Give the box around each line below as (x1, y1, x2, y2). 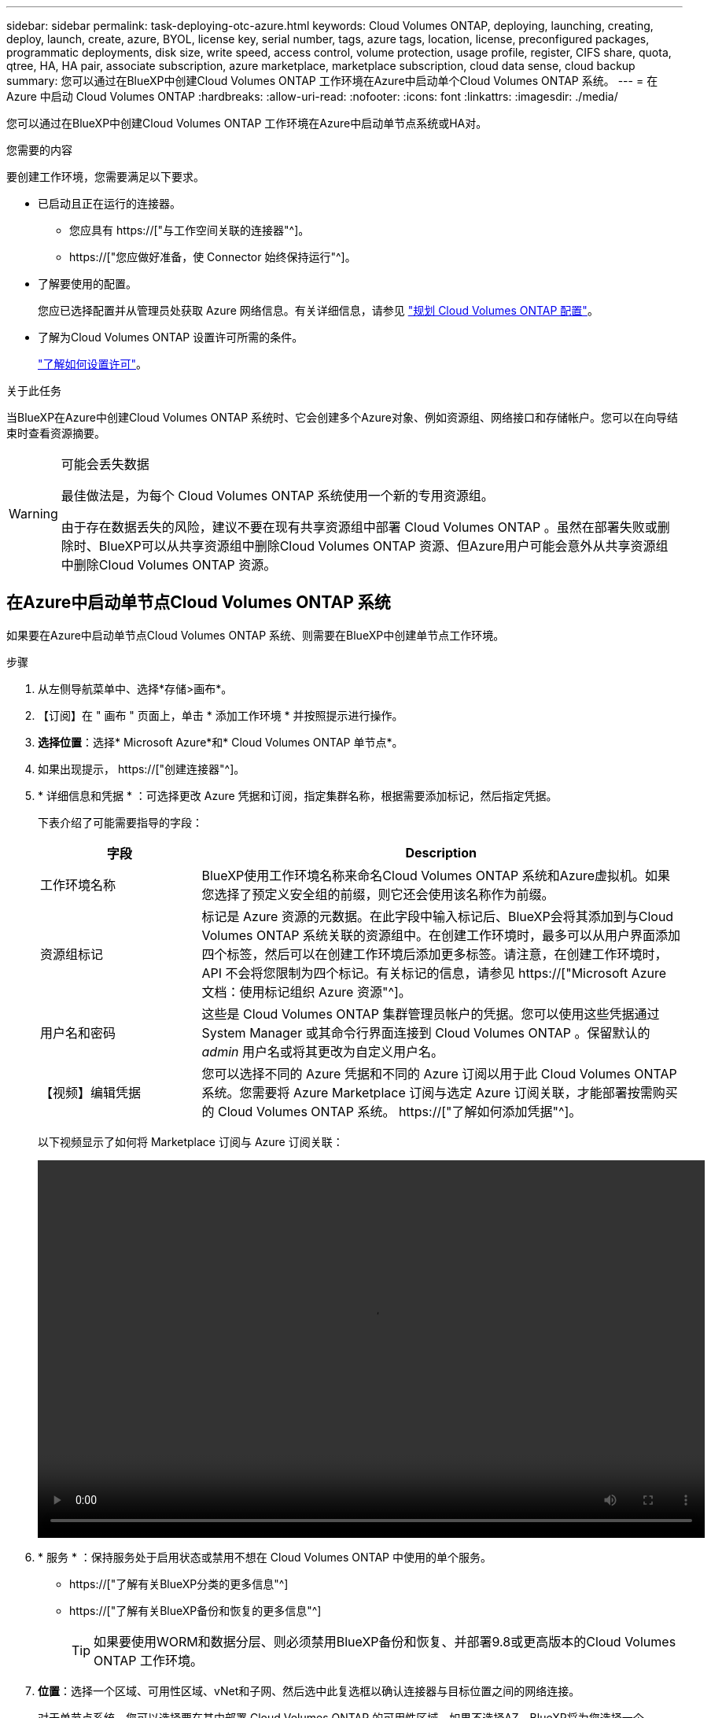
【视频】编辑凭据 (40, 1084, 142, 1100)
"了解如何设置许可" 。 (38, 357, 148, 371)
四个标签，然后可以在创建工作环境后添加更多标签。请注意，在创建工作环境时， (201, 946, 668, 962)
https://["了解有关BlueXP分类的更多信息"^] (69, 1576, 289, 1591)
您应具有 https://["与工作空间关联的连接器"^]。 (69, 223, 310, 237)
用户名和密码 (40, 1024, 116, 1041)
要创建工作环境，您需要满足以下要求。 (6, 170, 204, 183)
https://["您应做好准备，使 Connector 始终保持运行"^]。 (69, 250, 356, 264)
